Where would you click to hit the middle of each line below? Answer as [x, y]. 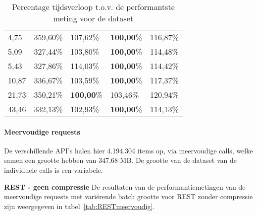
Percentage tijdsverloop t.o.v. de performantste [93, 7]
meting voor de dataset [93, 18]
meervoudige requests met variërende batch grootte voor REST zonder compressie [128, 196]
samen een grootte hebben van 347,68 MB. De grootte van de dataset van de [120, 160]
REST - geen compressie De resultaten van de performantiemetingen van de [125, 186]
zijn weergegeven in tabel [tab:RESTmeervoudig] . [79, 206]
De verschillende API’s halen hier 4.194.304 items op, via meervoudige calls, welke [128, 150]
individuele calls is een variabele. [53, 170]
